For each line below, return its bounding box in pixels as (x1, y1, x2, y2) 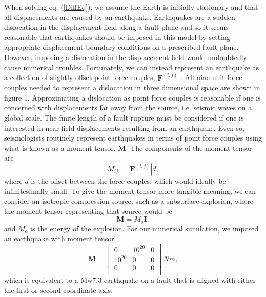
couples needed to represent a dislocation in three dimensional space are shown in (4, 82, 260, 93)
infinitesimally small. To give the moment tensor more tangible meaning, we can (4, 185, 256, 196)
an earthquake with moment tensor (4, 233, 114, 244)
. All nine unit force (180, 72, 242, 83)
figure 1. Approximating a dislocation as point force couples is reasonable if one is (4, 92, 261, 103)
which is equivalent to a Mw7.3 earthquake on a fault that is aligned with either (4, 274, 256, 285)
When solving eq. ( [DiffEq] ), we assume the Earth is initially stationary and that (4, 2, 258, 12)
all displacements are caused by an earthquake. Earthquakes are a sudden (4, 11, 235, 22)
